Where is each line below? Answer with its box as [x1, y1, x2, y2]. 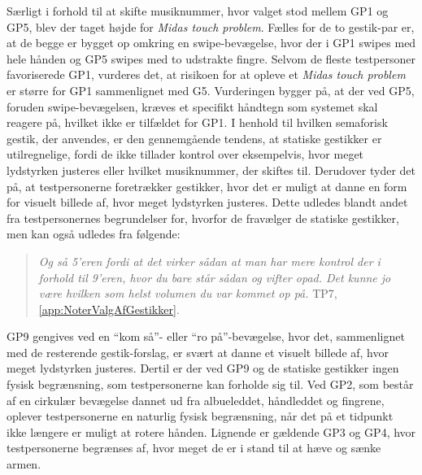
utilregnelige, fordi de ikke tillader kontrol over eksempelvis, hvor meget [7, 146, 364, 163]
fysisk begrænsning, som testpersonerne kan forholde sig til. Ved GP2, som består [7, 376, 414, 393]
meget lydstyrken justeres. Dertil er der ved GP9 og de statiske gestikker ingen [7, 360, 399, 377]
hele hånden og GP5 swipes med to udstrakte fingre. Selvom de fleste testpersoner [7, 50, 415, 67]
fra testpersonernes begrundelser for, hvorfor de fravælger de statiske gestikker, [7, 209, 399, 226]
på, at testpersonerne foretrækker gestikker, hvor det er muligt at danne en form [7, 177, 407, 194]
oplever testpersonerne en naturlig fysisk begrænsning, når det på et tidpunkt [7, 407, 394, 425]
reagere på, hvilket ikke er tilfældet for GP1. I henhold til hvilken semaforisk [7, 114, 388, 131]
